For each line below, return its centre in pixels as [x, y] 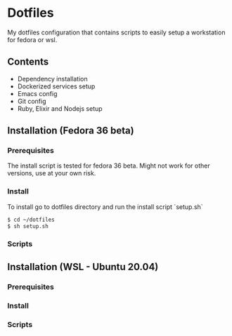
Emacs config [37, 93]
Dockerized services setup [56, 86]
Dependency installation [52, 79]
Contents [28, 62]
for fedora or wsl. [32, 39]
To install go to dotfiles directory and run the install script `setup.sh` [105, 207]
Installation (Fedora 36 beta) [71, 131]
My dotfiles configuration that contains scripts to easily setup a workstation [116, 32]
